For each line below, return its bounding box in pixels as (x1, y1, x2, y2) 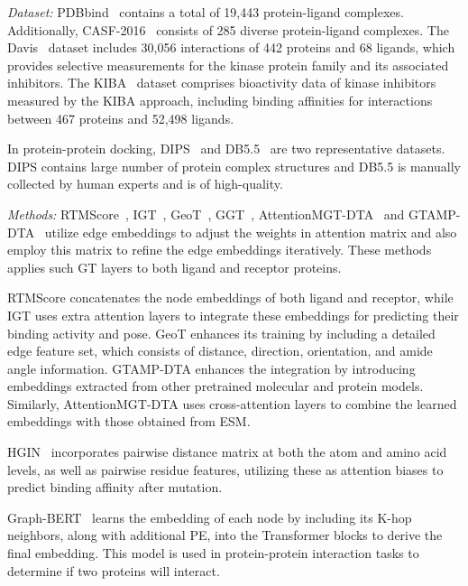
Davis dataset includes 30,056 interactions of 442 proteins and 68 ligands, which (7, 38, 455, 57)
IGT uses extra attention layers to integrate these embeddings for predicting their (7, 305, 459, 324)
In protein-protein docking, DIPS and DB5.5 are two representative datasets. (7, 139, 445, 158)
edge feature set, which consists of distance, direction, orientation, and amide (7, 341, 433, 360)
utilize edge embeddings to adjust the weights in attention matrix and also (44, 222, 457, 241)
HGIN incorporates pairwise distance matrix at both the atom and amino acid (7, 442, 447, 461)
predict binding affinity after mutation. (7, 478, 223, 497)
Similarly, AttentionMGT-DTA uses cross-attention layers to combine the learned (7, 394, 457, 413)
